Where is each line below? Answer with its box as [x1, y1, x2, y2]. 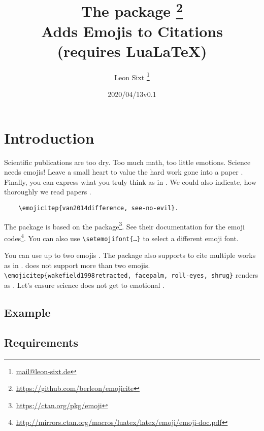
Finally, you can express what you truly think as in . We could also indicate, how [4, 176, 257, 187]
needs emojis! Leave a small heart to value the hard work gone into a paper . [4, 167, 243, 177]
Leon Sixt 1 [114, 70, 150, 82]
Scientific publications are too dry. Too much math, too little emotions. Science [4, 156, 251, 167]
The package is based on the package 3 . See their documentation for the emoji [4, 219, 245, 231]
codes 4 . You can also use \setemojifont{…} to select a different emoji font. [4, 231, 239, 243]
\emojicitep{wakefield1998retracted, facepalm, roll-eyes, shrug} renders [4, 270, 258, 280]
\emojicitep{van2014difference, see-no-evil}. [18, 204, 179, 212]
